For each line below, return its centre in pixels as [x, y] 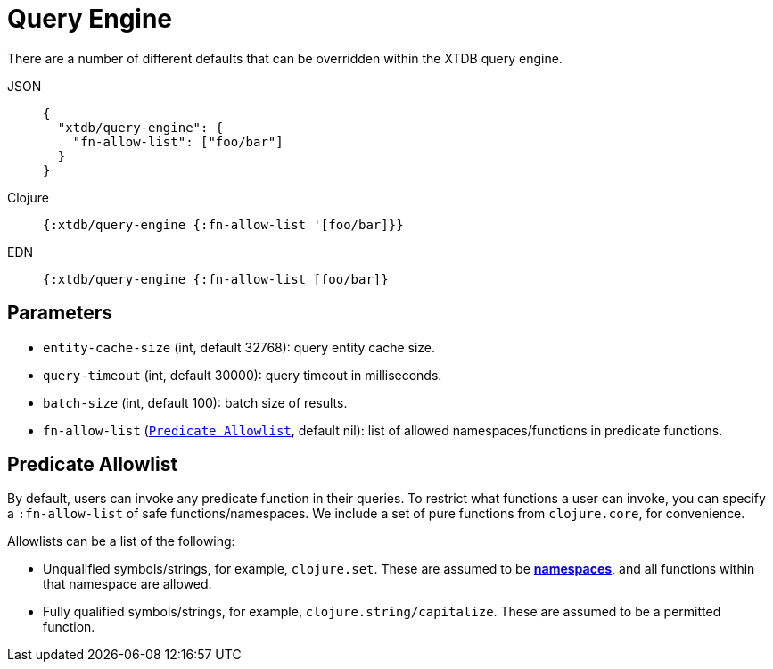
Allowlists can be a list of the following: [121, 541]
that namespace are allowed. [127, 584]
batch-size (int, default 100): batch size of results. [195, 402]
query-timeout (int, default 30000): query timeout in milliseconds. [243, 375]
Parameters [60, 313]
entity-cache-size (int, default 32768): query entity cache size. [239, 347]
